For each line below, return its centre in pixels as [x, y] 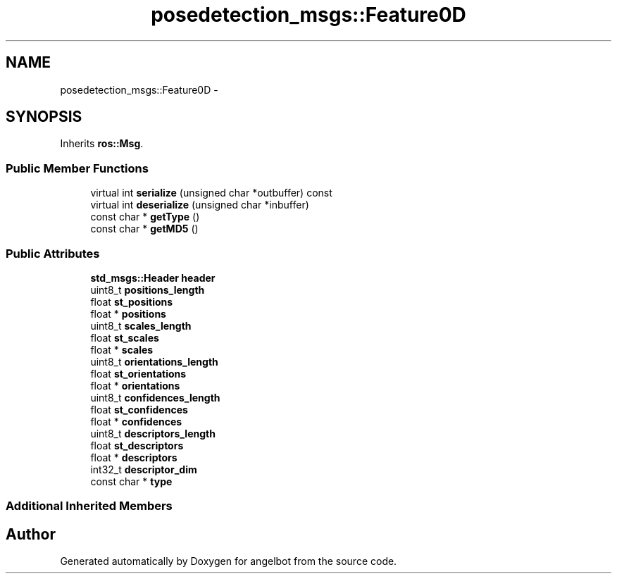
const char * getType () [145, 217]
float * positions [128, 313]
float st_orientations [138, 373]
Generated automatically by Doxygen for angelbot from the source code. [229, 561]
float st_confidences [139, 409]
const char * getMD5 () [144, 229]
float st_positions [132, 301]
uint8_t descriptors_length [153, 433]
